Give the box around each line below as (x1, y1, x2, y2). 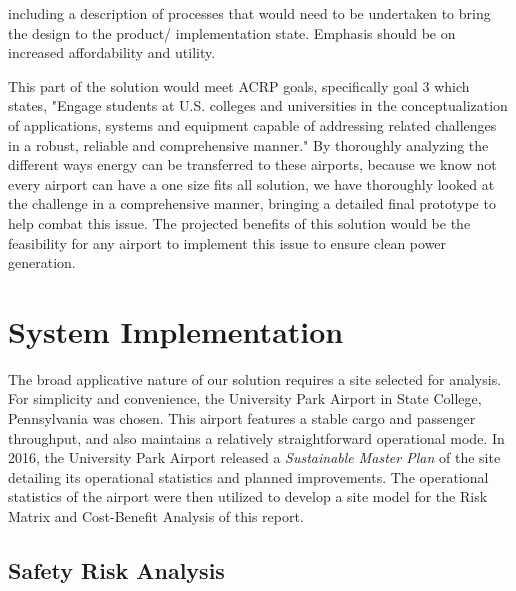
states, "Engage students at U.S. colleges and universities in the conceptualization (8, 95, 508, 116)
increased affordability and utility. (8, 42, 216, 63)
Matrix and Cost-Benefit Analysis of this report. (8, 506, 304, 526)
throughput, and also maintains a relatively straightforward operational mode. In (8, 427, 505, 448)
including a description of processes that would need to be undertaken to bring (8, 3, 491, 23)
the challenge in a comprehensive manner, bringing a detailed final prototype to (8, 193, 496, 214)
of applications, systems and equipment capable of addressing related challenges (8, 114, 497, 135)
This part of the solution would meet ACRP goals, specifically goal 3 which (8, 75, 470, 96)
